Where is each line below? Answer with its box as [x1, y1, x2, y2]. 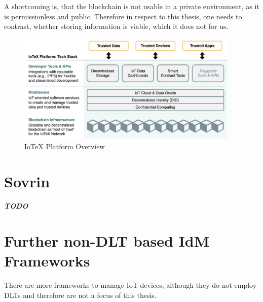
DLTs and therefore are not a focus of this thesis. [4, 289, 157, 300]
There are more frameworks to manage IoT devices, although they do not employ [4, 280, 257, 290]
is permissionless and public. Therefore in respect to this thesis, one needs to [4, 11, 242, 21]
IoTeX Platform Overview [24, 141, 105, 152]
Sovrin [4, 171, 50, 192]
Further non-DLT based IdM [4, 230, 210, 251]
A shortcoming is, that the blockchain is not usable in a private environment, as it [4, 1, 259, 11]
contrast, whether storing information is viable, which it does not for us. [4, 21, 229, 31]
